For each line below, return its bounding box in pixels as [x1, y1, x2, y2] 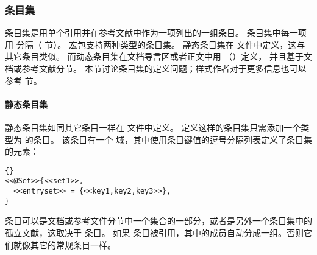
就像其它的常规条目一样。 [13, 238, 116, 251]
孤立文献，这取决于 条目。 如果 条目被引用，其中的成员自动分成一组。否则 [5, 226, 304, 239]
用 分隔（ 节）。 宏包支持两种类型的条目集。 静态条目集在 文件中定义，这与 [5, 38, 305, 51]
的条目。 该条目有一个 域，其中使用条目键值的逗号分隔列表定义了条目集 [24, 133, 312, 145]
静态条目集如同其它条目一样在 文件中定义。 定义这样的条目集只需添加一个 [5, 121, 301, 133]
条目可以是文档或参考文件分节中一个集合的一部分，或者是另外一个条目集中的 [5, 214, 312, 227]
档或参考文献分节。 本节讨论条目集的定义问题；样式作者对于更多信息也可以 [5, 62, 307, 74]
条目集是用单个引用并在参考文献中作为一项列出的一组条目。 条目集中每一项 [5, 26, 307, 39]
